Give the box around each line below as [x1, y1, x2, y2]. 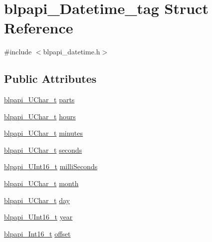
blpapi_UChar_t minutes [4, 128, 83, 138]
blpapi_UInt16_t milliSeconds [4, 161, 98, 172]
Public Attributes [4, 71, 97, 86]
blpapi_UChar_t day [4, 195, 70, 205]
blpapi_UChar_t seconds [4, 144, 82, 155]
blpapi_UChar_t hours [4, 111, 76, 121]
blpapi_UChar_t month [4, 178, 79, 189]
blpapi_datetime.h [43, 46, 100, 57]
